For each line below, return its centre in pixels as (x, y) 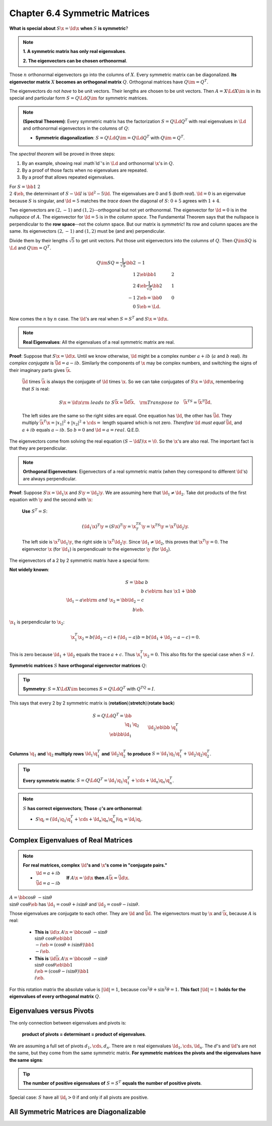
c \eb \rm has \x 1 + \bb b (171, 591)
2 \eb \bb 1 (147, 275)
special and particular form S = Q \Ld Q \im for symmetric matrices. (79, 98)
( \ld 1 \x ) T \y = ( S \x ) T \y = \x (109, 527)
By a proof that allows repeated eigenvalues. (68, 177)
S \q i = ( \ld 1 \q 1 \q (53, 820)
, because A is (242, 914)
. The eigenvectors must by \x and (186, 914)
